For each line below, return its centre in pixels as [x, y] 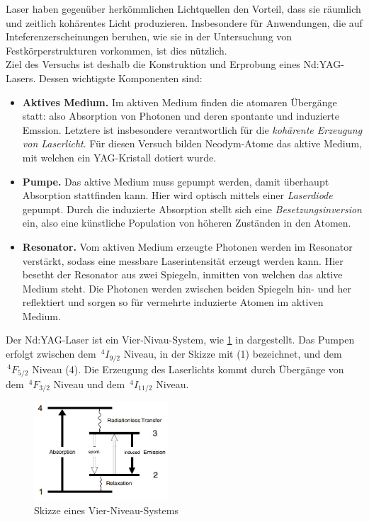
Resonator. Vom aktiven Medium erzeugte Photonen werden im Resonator [187, 246]
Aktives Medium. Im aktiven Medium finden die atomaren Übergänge [180, 102]
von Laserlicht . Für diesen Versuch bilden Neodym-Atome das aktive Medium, [192, 143]
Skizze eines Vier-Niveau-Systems [107, 510]
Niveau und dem [89, 384]
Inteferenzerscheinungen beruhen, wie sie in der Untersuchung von [149, 36]
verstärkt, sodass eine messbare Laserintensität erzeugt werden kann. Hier [183, 260]
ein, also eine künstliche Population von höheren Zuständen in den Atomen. [187, 223]
